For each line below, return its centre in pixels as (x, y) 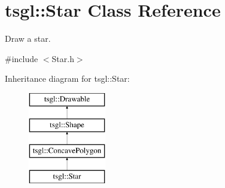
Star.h (63, 58)
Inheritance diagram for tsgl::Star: (67, 78)
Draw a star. (28, 38)
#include (22, 58)
